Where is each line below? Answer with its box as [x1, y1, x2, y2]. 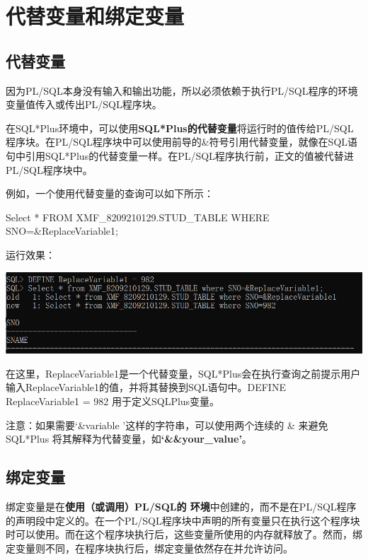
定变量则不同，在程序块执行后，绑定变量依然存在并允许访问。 [6, 540, 293, 555]
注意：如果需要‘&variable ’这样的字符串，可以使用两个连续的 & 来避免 [6, 417, 328, 432]
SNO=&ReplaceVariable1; [6, 223, 118, 238]
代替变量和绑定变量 [6, 1, 185, 30]
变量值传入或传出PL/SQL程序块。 [6, 97, 162, 112]
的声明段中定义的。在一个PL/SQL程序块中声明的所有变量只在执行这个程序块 [6, 513, 360, 527]
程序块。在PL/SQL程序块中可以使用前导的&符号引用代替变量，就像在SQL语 [6, 134, 358, 149]
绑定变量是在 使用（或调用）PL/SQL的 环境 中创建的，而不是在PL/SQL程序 [6, 498, 357, 513]
